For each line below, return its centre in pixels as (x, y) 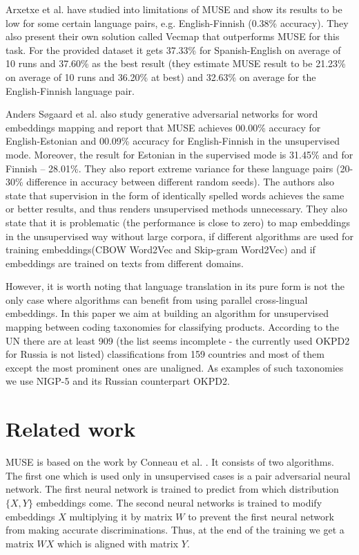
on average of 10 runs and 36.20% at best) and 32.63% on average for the (161, 76)
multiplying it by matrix (121, 516)
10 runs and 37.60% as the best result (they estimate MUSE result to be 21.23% (176, 63)
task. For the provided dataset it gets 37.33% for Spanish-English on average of (173, 49)
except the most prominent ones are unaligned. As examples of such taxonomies (175, 367)
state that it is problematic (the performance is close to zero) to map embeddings (178, 222)
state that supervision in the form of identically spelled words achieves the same (175, 195)
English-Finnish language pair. (70, 90)
